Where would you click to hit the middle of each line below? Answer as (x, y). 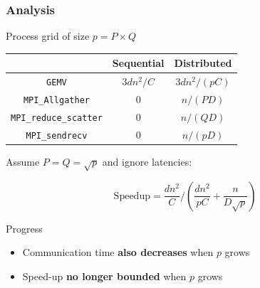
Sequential (138, 63)
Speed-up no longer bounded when (104, 276)
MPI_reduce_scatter (57, 118)
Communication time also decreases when (118, 252)
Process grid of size (48, 36)
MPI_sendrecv (57, 135)
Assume (23, 162)
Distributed (203, 63)
